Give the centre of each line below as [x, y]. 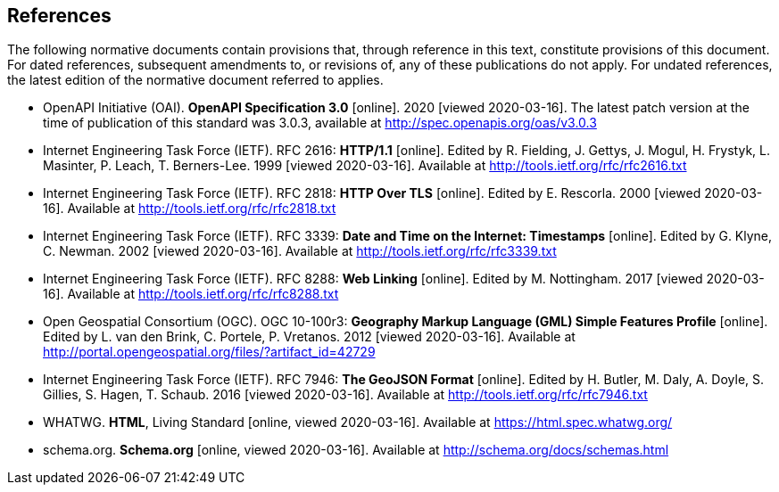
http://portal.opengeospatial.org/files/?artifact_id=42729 [209, 352]
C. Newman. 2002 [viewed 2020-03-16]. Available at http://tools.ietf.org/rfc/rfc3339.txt [300, 251]
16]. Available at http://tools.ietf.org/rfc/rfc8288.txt [191, 294]
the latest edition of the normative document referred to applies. [195, 80]
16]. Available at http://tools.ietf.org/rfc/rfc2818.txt [190, 209]
